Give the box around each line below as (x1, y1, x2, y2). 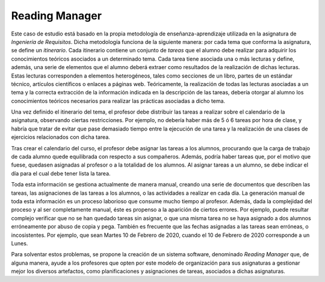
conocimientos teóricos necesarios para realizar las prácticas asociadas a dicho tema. (11, 97, 226, 105)
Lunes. (11, 239, 28, 247)
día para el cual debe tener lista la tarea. (11, 170, 111, 177)
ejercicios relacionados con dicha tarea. (11, 133, 111, 141)
